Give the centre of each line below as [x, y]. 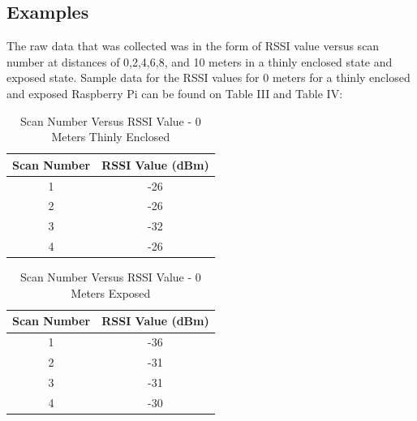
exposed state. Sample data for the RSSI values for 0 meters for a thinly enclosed [208, 77]
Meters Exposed [111, 292]
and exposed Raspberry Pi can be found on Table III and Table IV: [175, 93]
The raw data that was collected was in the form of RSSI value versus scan [193, 46]
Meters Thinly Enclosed [111, 137]
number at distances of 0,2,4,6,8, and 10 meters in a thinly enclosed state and [200, 61]
